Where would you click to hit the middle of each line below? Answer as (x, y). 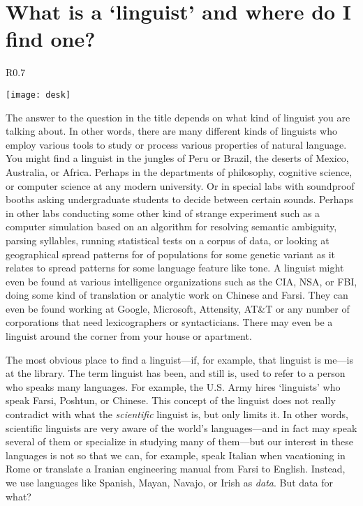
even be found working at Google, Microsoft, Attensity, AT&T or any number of (178, 308)
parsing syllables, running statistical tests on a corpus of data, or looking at (168, 240)
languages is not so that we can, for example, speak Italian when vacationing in (176, 455)
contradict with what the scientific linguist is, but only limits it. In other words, (177, 414)
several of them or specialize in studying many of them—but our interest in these (179, 441)
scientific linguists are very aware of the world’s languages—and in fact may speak (181, 427)
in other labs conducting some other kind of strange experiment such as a (163, 213)
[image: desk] (38, 95)
